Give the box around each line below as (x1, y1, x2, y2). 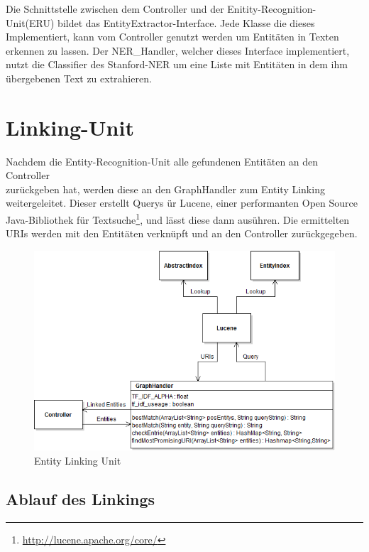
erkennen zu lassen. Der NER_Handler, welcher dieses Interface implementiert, (6, 43, 350, 58)
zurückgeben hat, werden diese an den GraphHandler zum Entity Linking (6, 181, 325, 196)
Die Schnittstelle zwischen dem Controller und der (6, 1, 224, 16)
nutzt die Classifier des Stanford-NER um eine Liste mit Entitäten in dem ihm (6, 57, 348, 72)
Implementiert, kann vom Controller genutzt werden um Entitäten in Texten (6, 29, 339, 44)
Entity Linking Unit (34, 453, 121, 468)
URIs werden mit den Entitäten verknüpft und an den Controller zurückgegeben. (6, 226, 358, 241)
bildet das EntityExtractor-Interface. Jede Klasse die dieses (57, 15, 315, 30)
